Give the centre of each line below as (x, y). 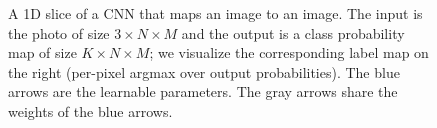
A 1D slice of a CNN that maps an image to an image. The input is (215, 13)
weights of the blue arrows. (90, 110)
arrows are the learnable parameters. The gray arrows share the (203, 91)
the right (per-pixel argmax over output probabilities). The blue (204, 71)
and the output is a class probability (293, 32)
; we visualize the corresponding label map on (289, 52)
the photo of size (59, 32)
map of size (42, 52)
